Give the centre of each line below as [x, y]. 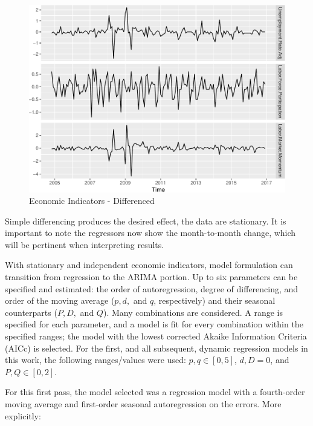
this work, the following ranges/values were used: [95, 360]
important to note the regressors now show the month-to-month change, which [150, 233]
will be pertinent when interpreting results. [85, 244]
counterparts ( [31, 312]
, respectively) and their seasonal [215, 300]
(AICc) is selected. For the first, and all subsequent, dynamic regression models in [156, 348]
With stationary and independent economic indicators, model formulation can [149, 265]
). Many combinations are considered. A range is [193, 312]
